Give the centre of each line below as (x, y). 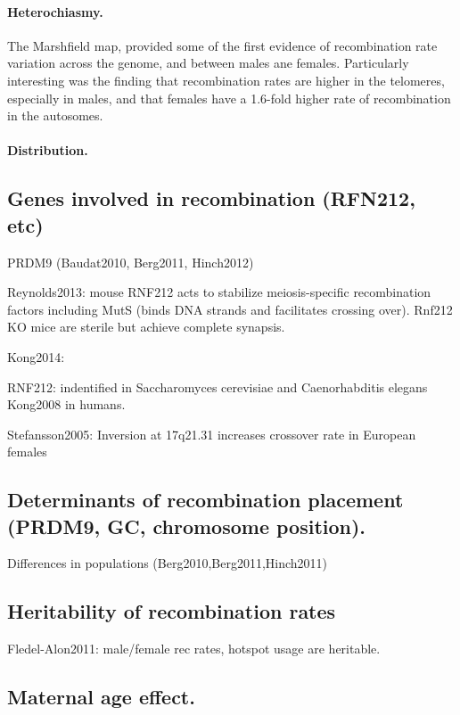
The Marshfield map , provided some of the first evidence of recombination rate (222, 45)
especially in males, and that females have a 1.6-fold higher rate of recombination (229, 98)
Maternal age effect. (101, 697)
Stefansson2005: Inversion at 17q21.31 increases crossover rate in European (212, 434)
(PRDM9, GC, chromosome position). (187, 526)
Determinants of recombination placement (205, 500)
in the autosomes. (55, 115)
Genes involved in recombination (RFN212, (211, 198)
